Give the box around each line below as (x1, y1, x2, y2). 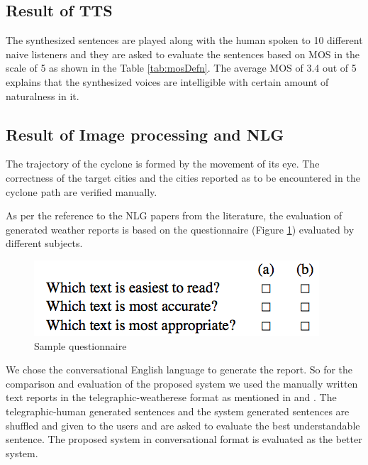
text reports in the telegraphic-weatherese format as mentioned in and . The (6, 390, 337, 405)
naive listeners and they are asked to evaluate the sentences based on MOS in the (6, 46, 360, 61)
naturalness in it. (6, 88, 79, 103)
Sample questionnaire (34, 338, 127, 353)
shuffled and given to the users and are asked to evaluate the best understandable (6, 417, 360, 432)
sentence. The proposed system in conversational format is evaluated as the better (6, 432, 362, 447)
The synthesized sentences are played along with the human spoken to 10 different (6, 33, 363, 48)
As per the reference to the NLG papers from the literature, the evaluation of (6, 208, 342, 223)
